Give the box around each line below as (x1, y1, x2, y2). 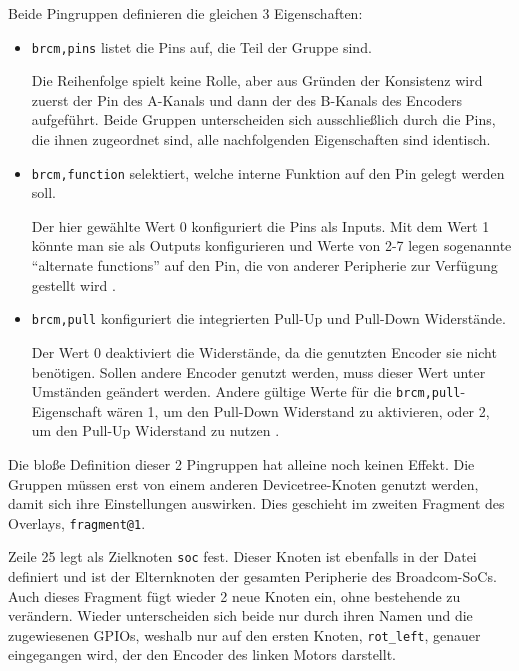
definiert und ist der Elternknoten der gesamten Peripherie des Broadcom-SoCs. (8, 566, 497, 587)
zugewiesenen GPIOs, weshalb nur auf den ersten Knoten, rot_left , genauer (8, 624, 481, 645)
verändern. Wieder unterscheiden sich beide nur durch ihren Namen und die (8, 605, 473, 626)
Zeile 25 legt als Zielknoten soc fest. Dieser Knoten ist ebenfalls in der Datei (8, 546, 477, 567)
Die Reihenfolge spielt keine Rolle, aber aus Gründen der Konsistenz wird (31, 70, 483, 91)
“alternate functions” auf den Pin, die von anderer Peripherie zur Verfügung (31, 255, 498, 276)
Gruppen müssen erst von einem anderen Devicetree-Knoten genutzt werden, (8, 473, 479, 494)
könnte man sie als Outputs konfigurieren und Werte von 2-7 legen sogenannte (31, 235, 512, 256)
